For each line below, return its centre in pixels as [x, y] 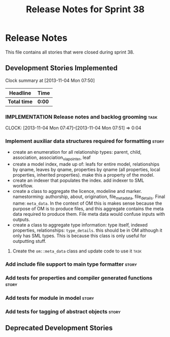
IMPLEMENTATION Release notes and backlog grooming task [81, 117]
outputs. [21, 219]
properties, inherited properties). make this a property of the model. [83, 175]
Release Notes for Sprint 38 [85, 9]
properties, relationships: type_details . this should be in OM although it [87, 230]
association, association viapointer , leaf [52, 158]
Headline [20, 93]
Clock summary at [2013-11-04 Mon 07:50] [50, 80]
